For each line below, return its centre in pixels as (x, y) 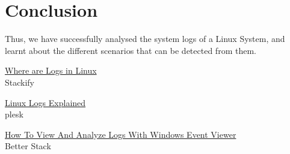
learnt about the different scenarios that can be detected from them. (131, 50)
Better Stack (28, 146)
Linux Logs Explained (45, 102)
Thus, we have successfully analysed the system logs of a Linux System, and (145, 39)
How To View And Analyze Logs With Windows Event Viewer (121, 134)
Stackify (20, 82)
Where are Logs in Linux (51, 70)
